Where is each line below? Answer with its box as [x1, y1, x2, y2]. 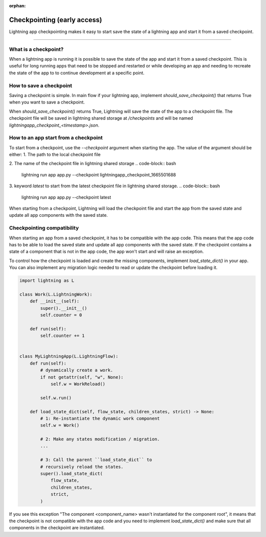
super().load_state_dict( [40, 471, 103, 476]
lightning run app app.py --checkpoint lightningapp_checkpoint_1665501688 [21, 171, 176, 177]
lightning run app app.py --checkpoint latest [21, 194, 111, 200]
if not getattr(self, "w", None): [40, 374, 124, 380]
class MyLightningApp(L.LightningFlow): [19, 354, 118, 359]
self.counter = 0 [40, 312, 82, 318]
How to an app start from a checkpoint [9, 134, 103, 141]
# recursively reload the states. [40, 464, 124, 470]
